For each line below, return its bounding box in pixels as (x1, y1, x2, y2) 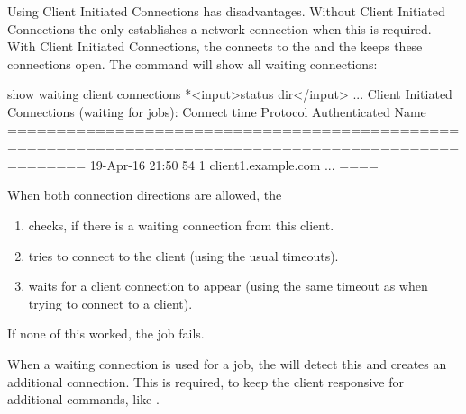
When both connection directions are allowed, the (7, 185, 282, 204)
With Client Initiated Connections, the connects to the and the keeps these (7, 37, 423, 56)
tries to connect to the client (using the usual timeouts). (28, 246, 339, 265)
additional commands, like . (7, 390, 160, 409)
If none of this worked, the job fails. (7, 324, 205, 343)
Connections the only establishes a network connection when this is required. (7, 19, 432, 38)
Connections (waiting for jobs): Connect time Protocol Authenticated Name (7, 102, 426, 121)
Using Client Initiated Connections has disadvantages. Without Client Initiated (7, 2, 445, 20)
